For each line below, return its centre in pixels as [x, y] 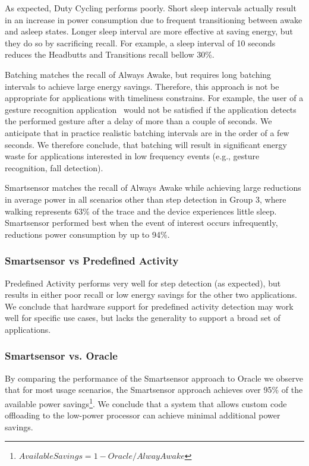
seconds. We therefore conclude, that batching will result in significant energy [146, 144]
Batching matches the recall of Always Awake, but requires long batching [138, 74]
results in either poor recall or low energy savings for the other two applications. [151, 295]
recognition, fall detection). [54, 167]
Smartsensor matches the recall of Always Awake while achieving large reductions [153, 188]
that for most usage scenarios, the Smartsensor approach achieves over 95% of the [154, 390]
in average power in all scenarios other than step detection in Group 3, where [146, 199]
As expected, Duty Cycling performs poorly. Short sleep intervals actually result [151, 8]
